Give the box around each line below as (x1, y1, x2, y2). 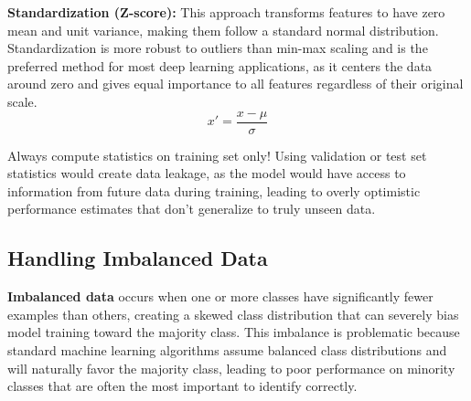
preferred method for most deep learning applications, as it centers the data (7, 56, 433, 75)
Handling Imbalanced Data (7, 244, 268, 272)
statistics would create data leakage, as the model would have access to (7, 164, 406, 183)
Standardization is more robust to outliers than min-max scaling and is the (7, 38, 428, 58)
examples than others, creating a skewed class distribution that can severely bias (7, 304, 459, 323)
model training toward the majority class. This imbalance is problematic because (7, 322, 460, 342)
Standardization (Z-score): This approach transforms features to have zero (7, 3, 445, 21)
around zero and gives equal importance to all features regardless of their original (7, 74, 464, 93)
